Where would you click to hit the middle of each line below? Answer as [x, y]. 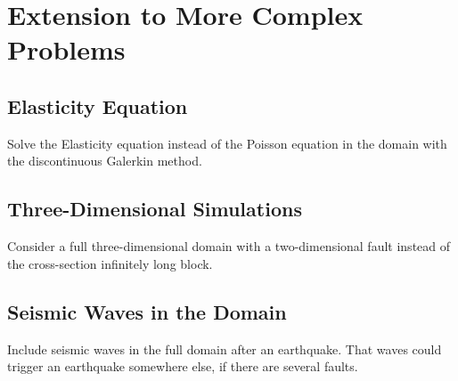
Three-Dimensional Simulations [155, 209]
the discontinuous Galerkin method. [105, 161]
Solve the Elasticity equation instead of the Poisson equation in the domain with [227, 143]
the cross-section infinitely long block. [110, 263]
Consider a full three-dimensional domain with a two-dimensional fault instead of [229, 246]
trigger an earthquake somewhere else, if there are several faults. [183, 366]
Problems [66, 49]
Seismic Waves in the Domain [147, 311]
